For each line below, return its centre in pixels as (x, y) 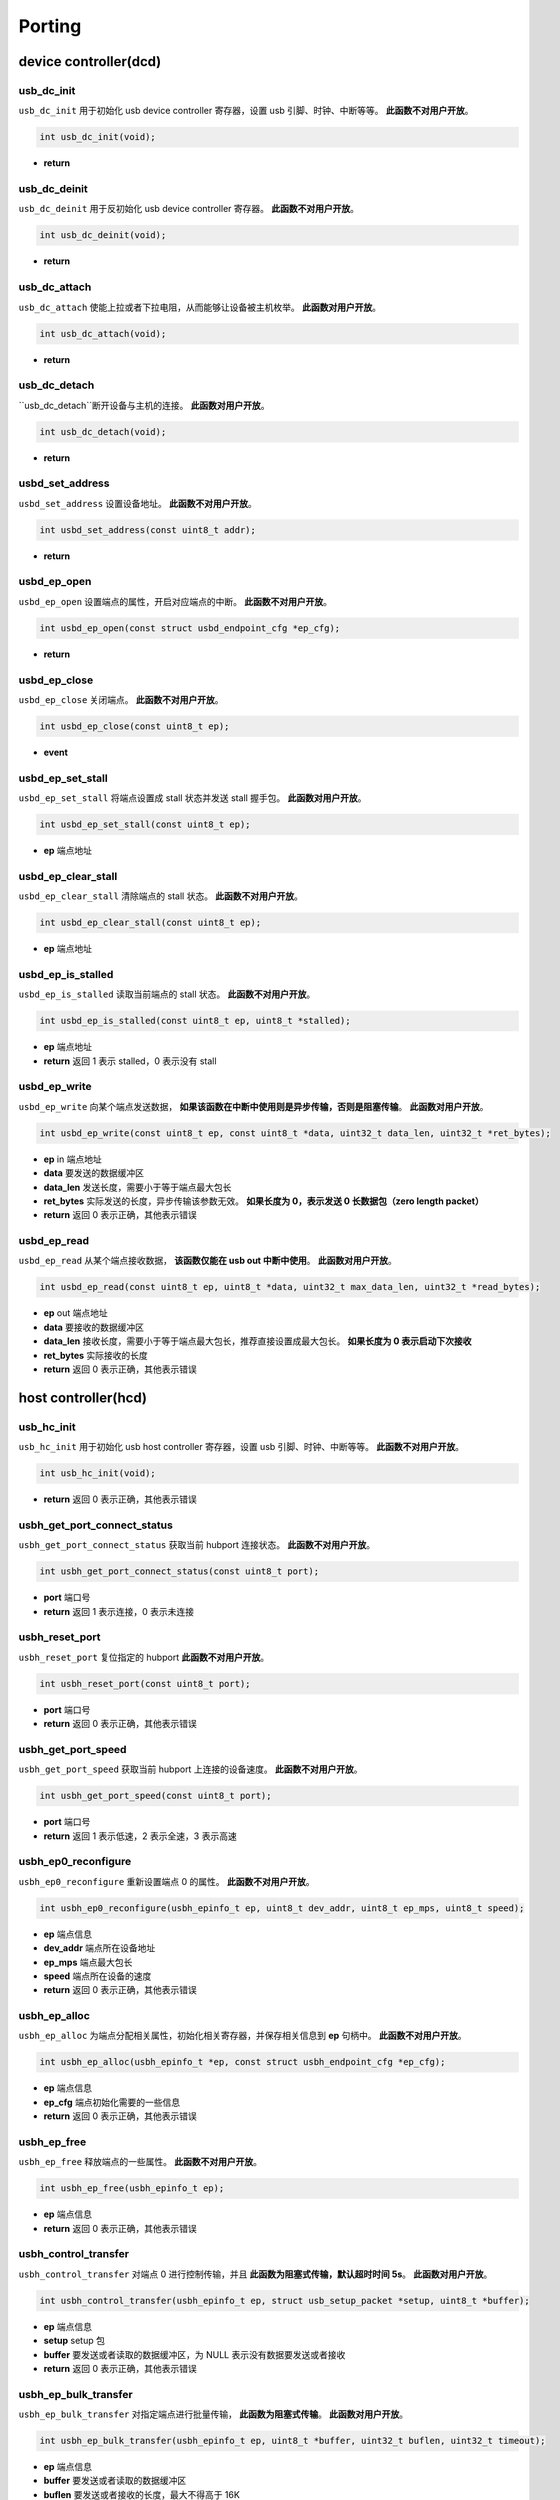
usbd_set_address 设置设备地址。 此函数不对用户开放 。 (137, 503)
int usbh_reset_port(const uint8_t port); (145, 1683)
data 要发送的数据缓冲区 (94, 1173)
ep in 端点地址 (72, 1159)
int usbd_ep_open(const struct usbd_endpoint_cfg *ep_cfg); (190, 628)
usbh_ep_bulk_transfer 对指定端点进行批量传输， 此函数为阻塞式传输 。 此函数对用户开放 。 (213, 2414)
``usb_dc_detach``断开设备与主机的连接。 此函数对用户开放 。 (144, 405)
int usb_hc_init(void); (98, 1473)
